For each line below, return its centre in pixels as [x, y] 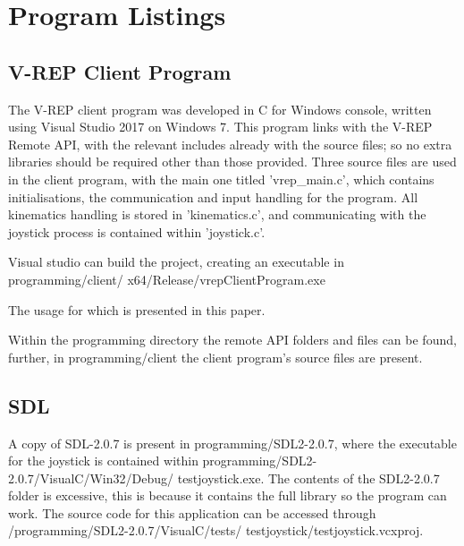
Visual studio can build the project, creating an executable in [176, 262]
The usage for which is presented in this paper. [137, 309]
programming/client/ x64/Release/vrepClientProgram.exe [167, 279]
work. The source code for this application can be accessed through [192, 512]
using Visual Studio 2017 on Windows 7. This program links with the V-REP [220, 127]
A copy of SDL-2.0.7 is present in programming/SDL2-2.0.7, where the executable [232, 443]
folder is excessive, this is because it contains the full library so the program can [228, 495]
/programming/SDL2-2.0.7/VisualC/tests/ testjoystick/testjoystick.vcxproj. [216, 530]
